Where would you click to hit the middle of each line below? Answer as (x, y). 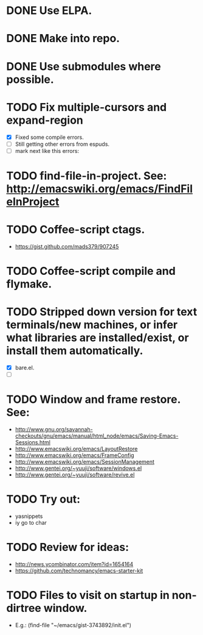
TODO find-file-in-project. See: (87, 176)
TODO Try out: (43, 499)
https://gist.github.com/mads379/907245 (67, 246)
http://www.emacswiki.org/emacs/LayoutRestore (76, 449)
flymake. (29, 284)
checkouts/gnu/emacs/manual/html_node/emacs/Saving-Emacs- (97, 436)
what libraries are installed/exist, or (98, 338)
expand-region (45, 120)
